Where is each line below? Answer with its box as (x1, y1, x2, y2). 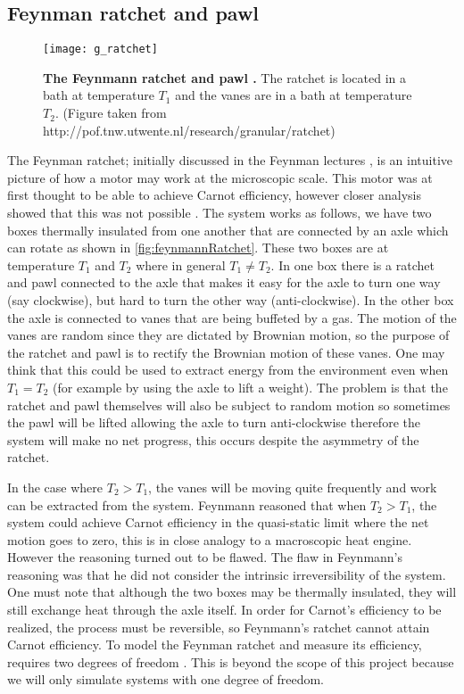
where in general (136, 255, 226, 274)
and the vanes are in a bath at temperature (175, 86, 412, 104)
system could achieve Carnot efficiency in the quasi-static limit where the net (7, 513, 429, 532)
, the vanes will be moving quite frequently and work (148, 477, 437, 496)
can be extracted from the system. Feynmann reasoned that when (7, 495, 367, 514)
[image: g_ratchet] (43, 43, 158, 56)
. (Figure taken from (54, 103, 167, 122)
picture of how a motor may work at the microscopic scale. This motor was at (7, 168, 433, 186)
